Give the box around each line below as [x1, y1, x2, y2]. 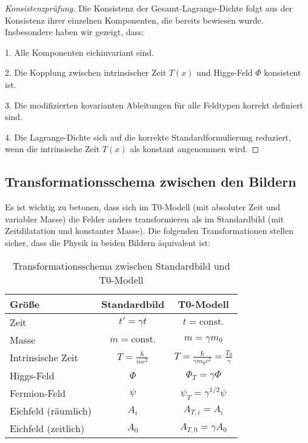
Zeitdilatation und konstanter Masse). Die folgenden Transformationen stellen [5, 224, 293, 237]
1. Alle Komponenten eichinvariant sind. [5, 45, 154, 58]
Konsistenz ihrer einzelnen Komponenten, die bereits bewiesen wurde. [5, 13, 264, 26]
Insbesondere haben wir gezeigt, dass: [5, 25, 144, 38]
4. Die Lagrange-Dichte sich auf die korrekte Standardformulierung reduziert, [5, 130, 291, 143]
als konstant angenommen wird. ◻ [130, 142, 259, 155]
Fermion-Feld [10, 386, 66, 401]
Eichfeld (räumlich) [10, 404, 92, 418]
